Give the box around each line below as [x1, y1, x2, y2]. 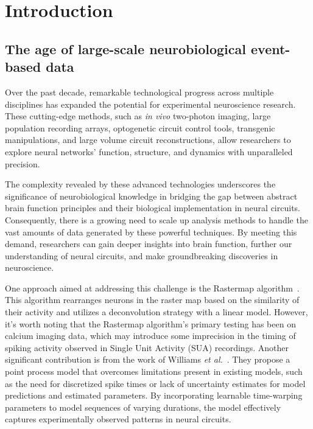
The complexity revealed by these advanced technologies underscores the [5, 178, 276, 190]
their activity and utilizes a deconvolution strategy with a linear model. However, [5, 305, 308, 318]
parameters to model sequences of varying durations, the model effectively [5, 400, 281, 413]
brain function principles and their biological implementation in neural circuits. [5, 201, 300, 214]
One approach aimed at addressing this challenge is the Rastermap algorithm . [5, 281, 300, 294]
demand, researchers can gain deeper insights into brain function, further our [5, 237, 292, 250]
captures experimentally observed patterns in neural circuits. [5, 413, 231, 425]
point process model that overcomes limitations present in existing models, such [5, 365, 303, 378]
